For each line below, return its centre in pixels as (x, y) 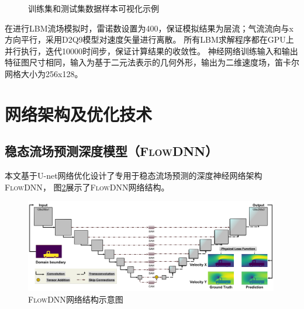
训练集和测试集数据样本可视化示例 (94, 8)
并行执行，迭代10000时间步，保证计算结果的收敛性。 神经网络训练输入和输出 (151, 51)
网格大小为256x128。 (44, 73)
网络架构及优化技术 (79, 114)
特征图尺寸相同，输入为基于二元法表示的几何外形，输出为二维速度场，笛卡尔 (152, 62)
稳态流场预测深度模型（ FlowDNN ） (111, 151)
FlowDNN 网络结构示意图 (76, 299)
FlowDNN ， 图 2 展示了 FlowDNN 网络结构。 (87, 187)
